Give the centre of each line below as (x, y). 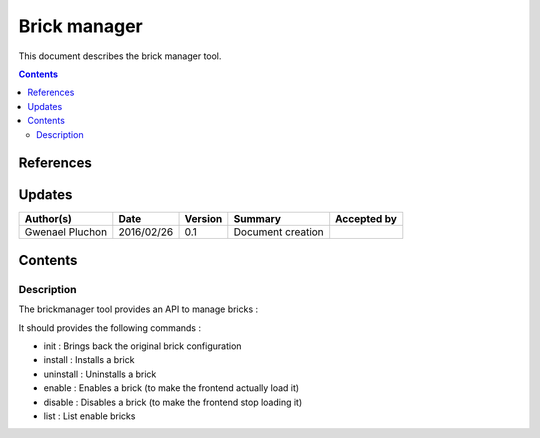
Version (203, 219)
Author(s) (48, 219)
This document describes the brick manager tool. (120, 56)
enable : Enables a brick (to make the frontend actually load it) (171, 388)
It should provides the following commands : (110, 327)
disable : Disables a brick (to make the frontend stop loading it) (173, 402)
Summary (257, 219)
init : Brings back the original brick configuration (142, 346)
